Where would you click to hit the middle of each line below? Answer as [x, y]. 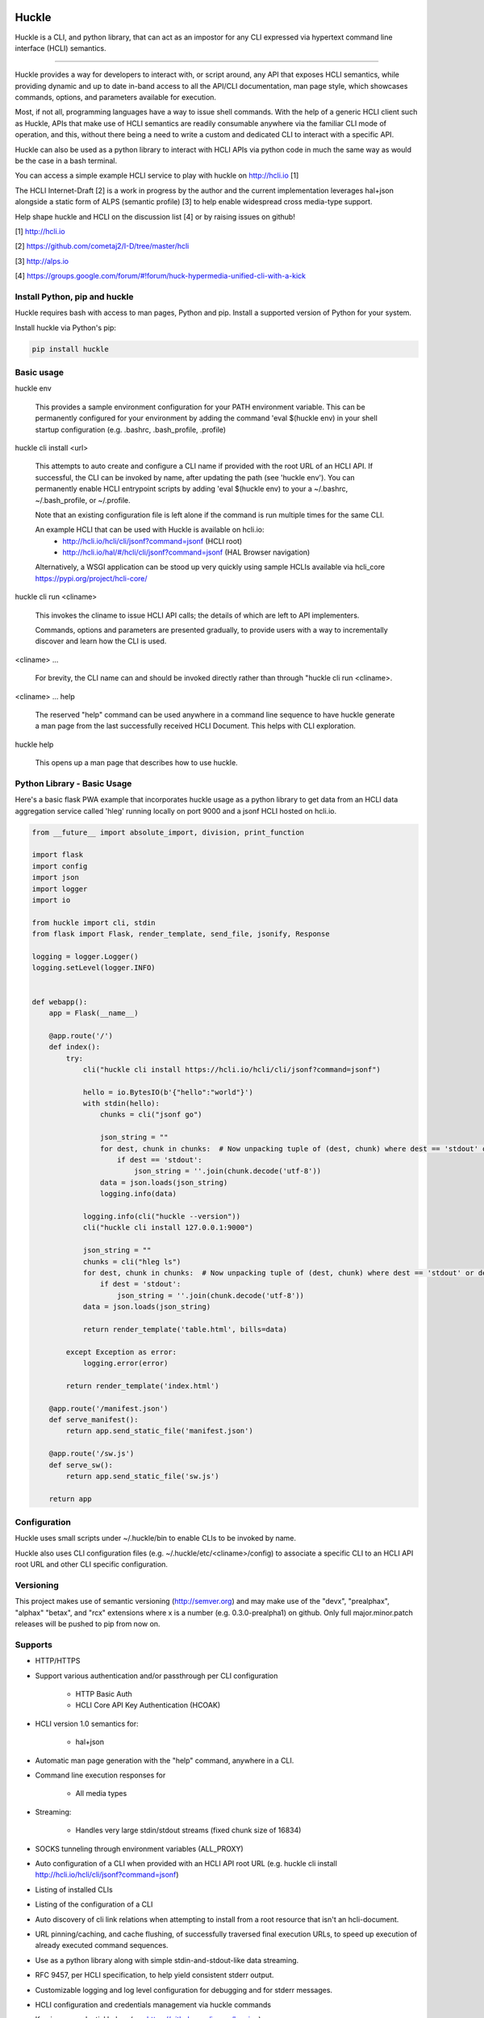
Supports [33, 1644]
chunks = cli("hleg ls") [132, 1262]
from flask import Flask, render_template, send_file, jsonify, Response [181, 934]
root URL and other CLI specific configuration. [92, 1564]
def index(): [75, 1047]
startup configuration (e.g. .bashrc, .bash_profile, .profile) [130, 429]
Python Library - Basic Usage [73, 783]
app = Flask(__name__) [94, 1013]
